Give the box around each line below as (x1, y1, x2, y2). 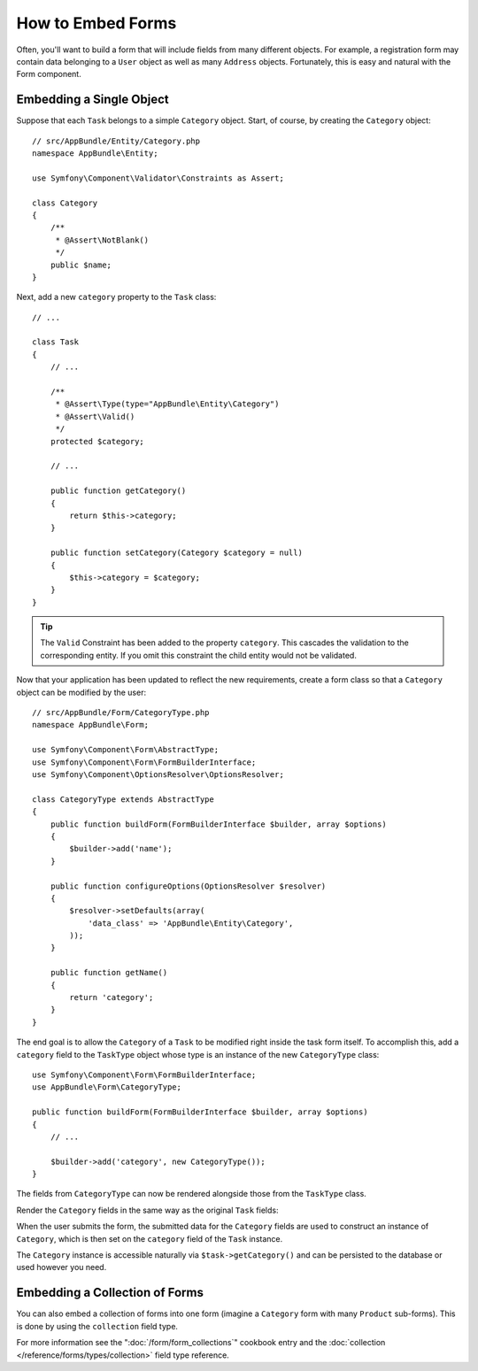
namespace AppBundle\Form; (32, 720, 150, 730)
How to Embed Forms (16, 13, 177, 33)
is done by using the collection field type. (16, 1321, 179, 1331)
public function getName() (50, 967, 168, 978)
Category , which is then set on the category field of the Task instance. (16, 1233, 283, 1244)
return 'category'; (69, 992, 154, 1003)
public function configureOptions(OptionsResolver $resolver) (50, 881, 327, 891)
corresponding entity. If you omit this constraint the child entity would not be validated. (40, 650, 358, 660)
